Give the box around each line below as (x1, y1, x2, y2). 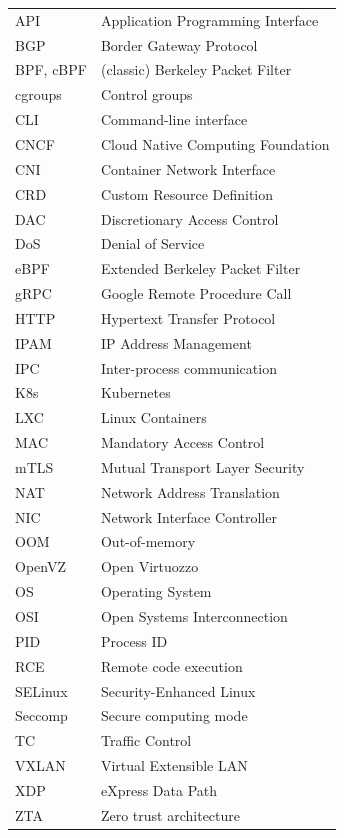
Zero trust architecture (100, 804, 241, 825)
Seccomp (15, 705, 68, 726)
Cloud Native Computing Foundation (100, 133, 330, 154)
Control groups (100, 84, 193, 105)
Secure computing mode (100, 705, 248, 726)
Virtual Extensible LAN (100, 755, 248, 776)
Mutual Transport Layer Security (100, 456, 305, 477)
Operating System (100, 581, 212, 602)
